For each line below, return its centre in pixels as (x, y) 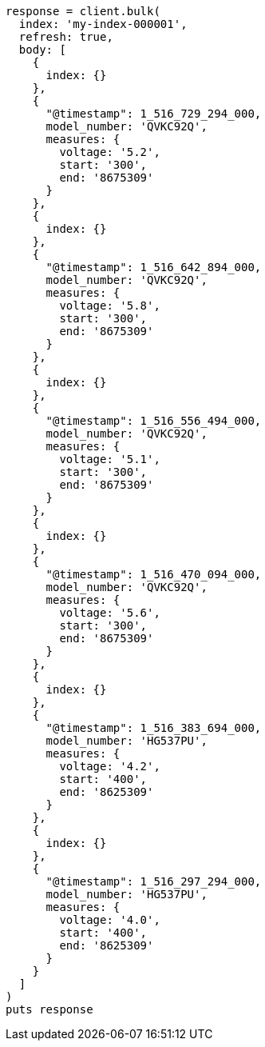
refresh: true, (66, 37)
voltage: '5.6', (110, 613)
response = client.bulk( (83, 11)
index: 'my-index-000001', (103, 24)
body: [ (42, 50)
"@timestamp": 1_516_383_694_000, (154, 728)
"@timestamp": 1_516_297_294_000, (154, 881)
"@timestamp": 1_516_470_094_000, (154, 574)
